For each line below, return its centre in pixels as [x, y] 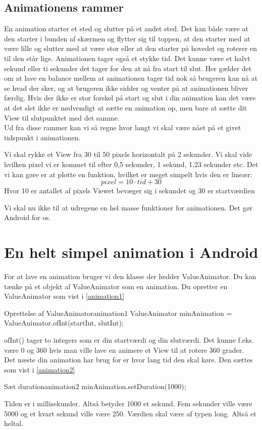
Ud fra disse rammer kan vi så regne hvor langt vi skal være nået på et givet [123, 127]
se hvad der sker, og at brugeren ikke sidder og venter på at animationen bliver [126, 88]
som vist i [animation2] [40, 369]
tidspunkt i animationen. [42, 137]
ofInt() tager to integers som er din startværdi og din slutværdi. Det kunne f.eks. [129, 339]
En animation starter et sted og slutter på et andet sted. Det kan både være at [126, 29]
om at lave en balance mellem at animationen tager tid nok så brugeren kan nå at [131, 78]
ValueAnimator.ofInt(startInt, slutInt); [64, 323]
